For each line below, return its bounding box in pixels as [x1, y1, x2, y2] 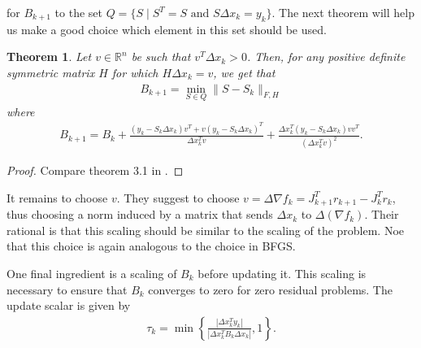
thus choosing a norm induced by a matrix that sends [7, 206, 273, 223]
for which [111, 63, 158, 80]
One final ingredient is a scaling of [7, 265, 177, 282]
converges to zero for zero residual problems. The [148, 281, 393, 298]
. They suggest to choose [116, 189, 240, 206]
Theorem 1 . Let [7, 48, 92, 65]
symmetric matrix [7, 63, 95, 80]
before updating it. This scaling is [197, 265, 367, 282]
